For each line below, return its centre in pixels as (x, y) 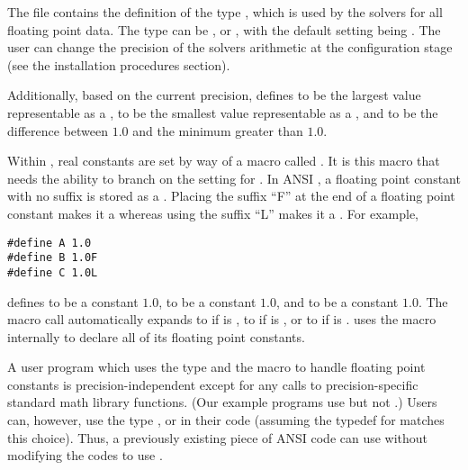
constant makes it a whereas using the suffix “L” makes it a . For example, (213, 213)
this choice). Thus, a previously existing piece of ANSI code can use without (218, 437)
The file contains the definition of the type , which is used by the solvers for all (225, 12)
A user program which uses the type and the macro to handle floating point (216, 367)
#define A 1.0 (49, 243)
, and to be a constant (337, 301)
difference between (58, 130)
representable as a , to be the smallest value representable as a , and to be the (223, 112)
